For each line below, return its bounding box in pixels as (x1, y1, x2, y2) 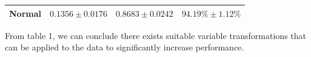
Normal (9, 7, 41, 19)
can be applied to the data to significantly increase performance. (5, 41, 244, 53)
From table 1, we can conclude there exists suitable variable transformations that (5, 29, 306, 41)
